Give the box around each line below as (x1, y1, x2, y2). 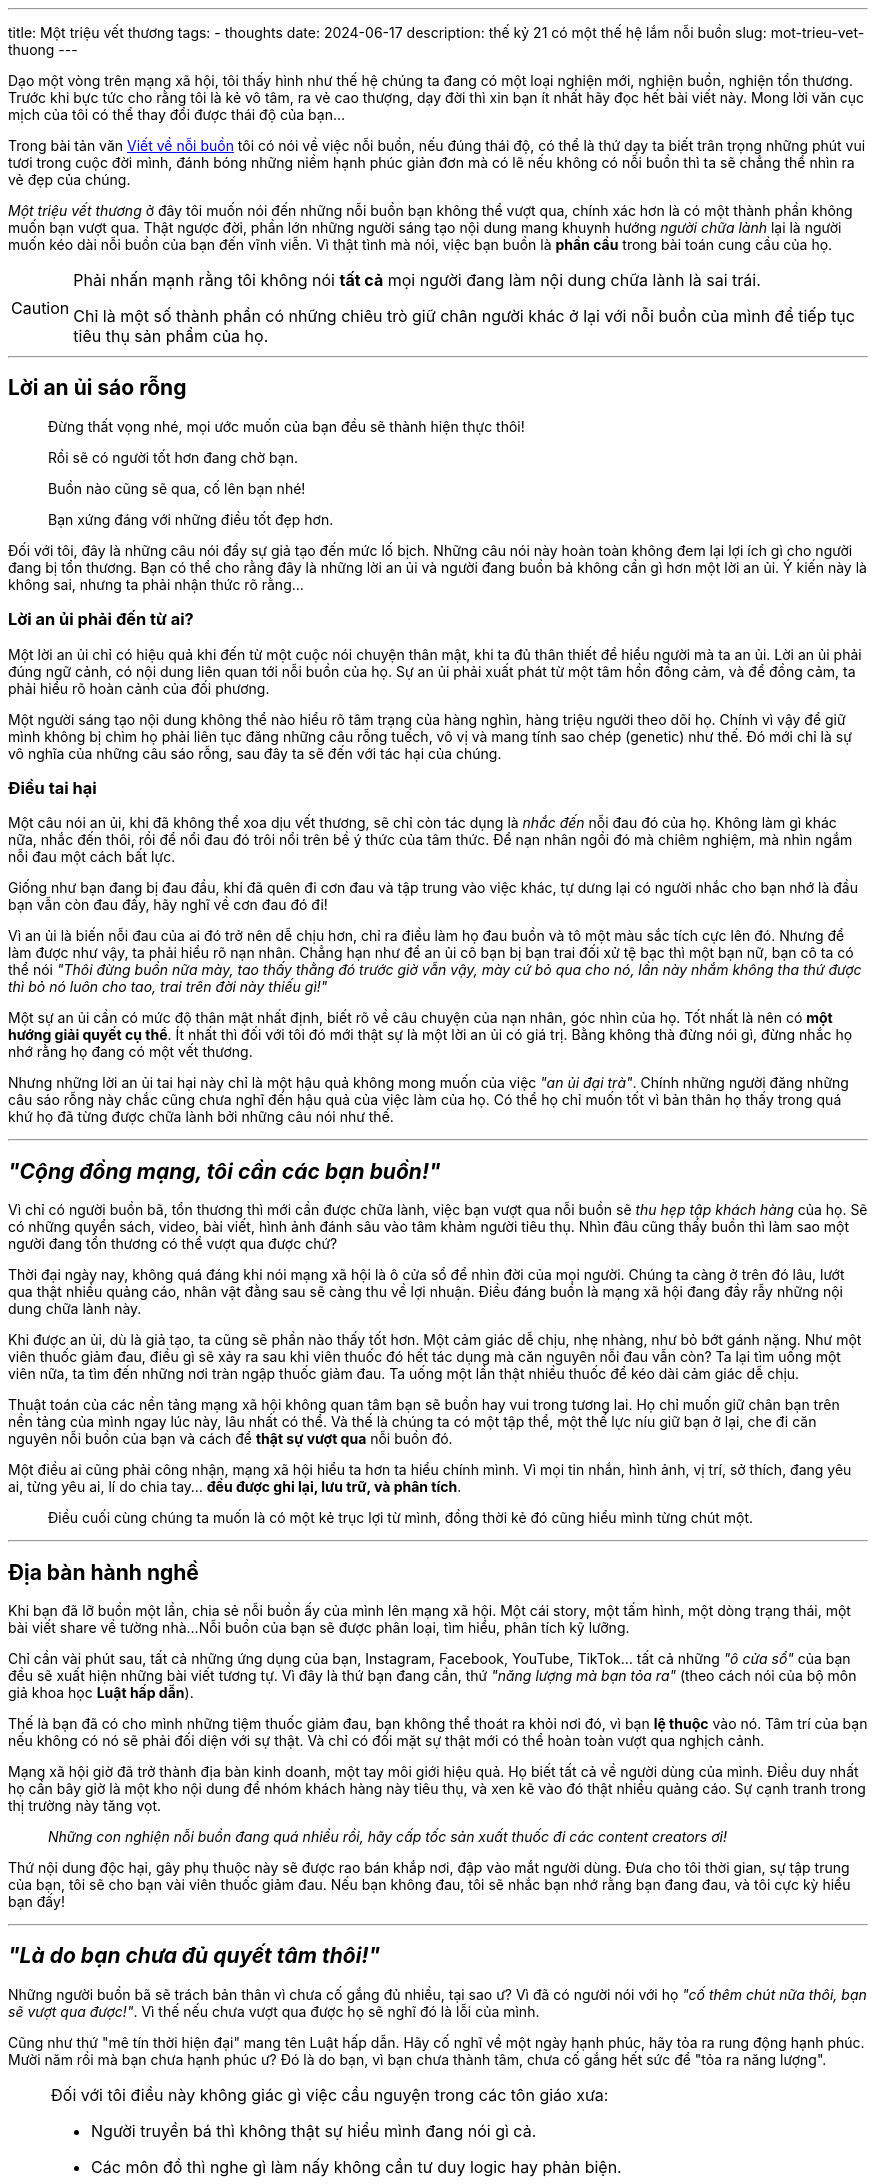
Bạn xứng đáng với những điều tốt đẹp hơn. (48, 510, 334, 528)
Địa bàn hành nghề (8, 1559, 199, 1585)
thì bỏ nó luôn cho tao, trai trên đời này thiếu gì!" (8, 978, 328, 996)
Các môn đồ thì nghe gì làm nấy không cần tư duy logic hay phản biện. (91, 2156, 622, 2177)
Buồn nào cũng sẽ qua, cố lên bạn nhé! (48, 479, 306, 497)
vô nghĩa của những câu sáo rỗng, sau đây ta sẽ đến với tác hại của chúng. (8, 744, 502, 762)
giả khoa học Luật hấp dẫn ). (8, 1684, 194, 1702)
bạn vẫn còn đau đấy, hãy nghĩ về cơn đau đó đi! (8, 896, 328, 914)
